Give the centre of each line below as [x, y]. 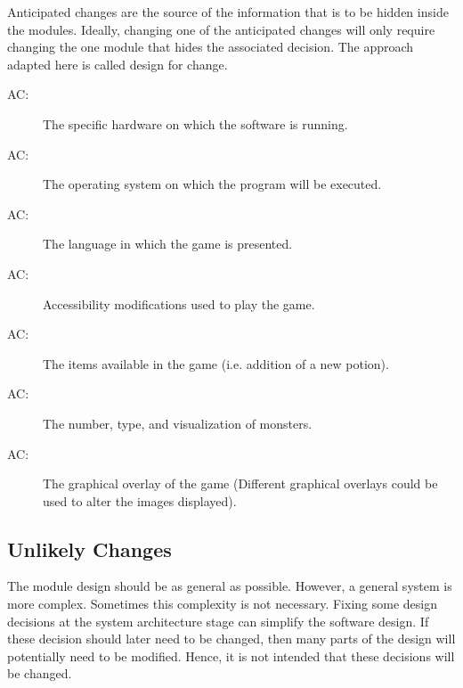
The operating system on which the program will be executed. [212, 184]
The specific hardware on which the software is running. [195, 123]
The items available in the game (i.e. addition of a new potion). [216, 363]
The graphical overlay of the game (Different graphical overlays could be [240, 483]
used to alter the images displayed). [140, 500]
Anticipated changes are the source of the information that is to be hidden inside [228, 12]
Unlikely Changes [89, 549]
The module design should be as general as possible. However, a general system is [230, 586]
